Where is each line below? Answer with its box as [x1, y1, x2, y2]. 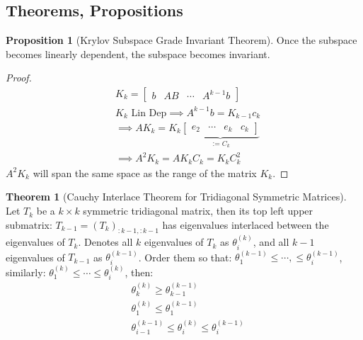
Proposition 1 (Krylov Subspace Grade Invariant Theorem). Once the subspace [6, 33, 357, 47]
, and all [253, 234, 289, 249]
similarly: [6, 264, 46, 279]
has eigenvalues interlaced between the [162, 217, 329, 232]
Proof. [6, 70, 32, 85]
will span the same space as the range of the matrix [33, 165, 257, 180]
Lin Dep [131, 108, 167, 118]
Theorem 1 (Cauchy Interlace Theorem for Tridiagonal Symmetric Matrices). [6, 189, 347, 204]
